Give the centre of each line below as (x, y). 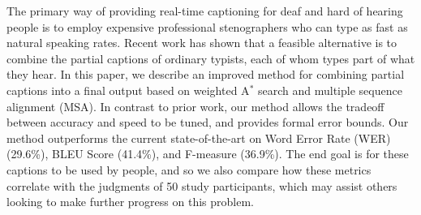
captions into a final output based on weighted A (128, 90)
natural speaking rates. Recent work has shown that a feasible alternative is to (202, 43)
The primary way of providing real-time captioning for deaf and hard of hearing (205, 11)
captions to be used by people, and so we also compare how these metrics (189, 169)
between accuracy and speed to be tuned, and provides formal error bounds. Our (208, 122)
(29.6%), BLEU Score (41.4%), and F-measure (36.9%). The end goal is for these (208, 154)
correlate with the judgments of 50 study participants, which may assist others (202, 185)
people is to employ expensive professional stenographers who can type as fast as (207, 26)
